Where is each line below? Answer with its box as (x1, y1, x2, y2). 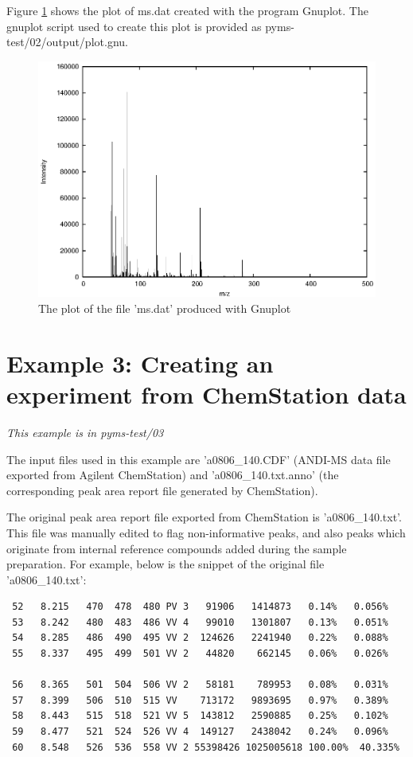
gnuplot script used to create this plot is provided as (6, 18, 262, 34)
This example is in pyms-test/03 (6, 423, 164, 440)
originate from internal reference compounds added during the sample (6, 540, 347, 556)
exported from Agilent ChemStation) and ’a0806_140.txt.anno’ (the (6, 466, 339, 483)
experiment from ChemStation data (6, 378, 407, 410)
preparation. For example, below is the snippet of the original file (6, 556, 325, 572)
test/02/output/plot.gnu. (6, 33, 128, 50)
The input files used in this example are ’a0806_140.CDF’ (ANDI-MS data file (6, 451, 391, 467)
